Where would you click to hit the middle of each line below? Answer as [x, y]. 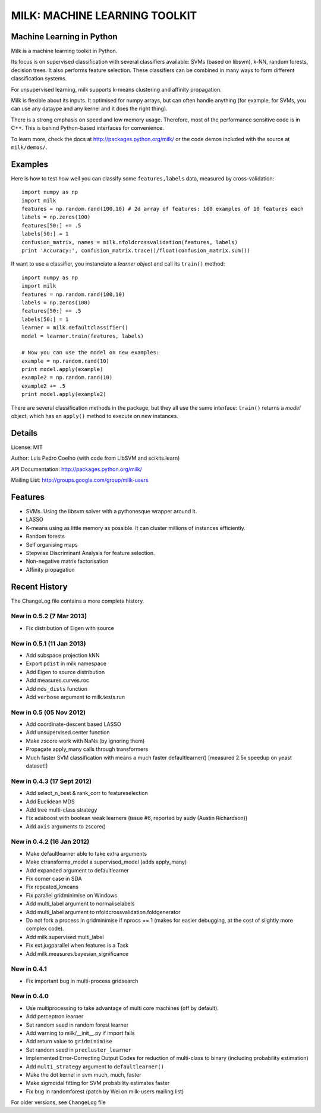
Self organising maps [52, 544]
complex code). [45, 928]
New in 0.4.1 [29, 969]
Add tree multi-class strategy [62, 809]
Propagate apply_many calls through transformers [87, 749]
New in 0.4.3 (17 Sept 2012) [51, 781]
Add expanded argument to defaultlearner [77, 870]
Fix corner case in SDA [54, 879]
